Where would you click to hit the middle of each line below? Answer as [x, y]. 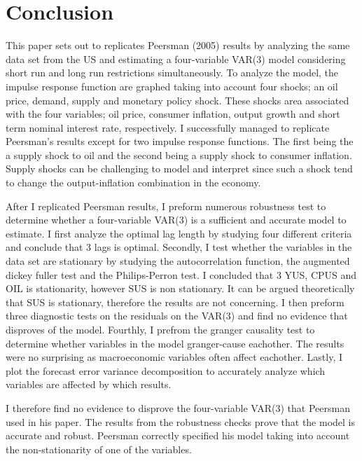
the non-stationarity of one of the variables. [99, 449]
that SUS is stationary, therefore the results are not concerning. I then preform [175, 302]
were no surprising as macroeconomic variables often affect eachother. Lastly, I [174, 357]
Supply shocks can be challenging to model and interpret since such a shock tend [179, 168]
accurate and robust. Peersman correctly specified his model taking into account [178, 435]
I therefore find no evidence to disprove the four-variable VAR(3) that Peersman [178, 407]
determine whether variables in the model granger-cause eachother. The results [175, 343]
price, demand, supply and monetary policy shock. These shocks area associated [177, 100]
